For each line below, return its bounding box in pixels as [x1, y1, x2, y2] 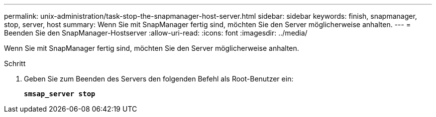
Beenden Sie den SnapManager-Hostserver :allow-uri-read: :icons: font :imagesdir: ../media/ [4, 29, 308, 37]
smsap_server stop [24, 90, 96, 98]
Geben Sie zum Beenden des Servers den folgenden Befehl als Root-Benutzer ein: [24, 75, 294, 83]
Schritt [4, 59, 26, 68]
